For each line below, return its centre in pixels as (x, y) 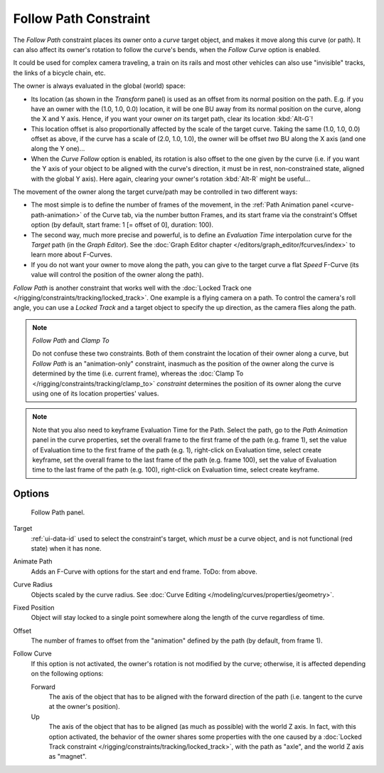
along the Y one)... (58, 149)
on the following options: (67, 674)
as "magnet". (68, 757)
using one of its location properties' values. (96, 394)
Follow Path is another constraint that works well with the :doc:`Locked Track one (132, 288)
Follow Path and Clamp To (71, 341)
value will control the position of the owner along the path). (117, 275)
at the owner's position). (84, 707)
